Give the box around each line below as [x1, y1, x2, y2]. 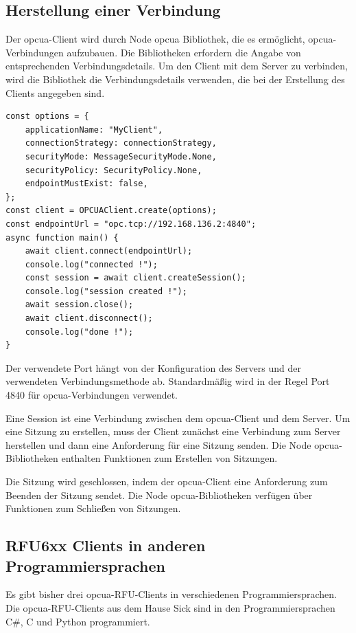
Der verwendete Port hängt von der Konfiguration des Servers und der [5, 360, 301, 375]
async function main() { [5, 232, 119, 243]
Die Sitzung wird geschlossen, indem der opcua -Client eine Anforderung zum [5, 474, 328, 489]
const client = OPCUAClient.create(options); [5, 206, 217, 216]
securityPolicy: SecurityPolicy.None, [25, 165, 202, 175]
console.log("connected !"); [25, 259, 158, 269]
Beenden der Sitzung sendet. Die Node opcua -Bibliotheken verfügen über [5, 487, 313, 502]
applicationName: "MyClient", [25, 124, 163, 135]
